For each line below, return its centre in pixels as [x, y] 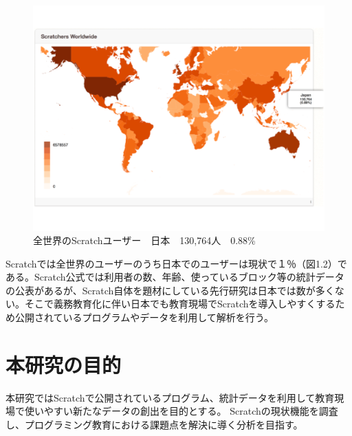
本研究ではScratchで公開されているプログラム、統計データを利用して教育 [170, 397]
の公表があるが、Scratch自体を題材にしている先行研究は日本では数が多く [170, 290]
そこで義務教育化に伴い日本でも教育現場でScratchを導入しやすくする [180, 304]
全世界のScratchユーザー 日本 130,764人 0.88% [144, 240]
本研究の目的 [64, 364]
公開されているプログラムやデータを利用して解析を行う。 [144, 317]
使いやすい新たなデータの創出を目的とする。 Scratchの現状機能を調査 [181, 411]
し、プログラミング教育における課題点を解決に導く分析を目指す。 [154, 424]
